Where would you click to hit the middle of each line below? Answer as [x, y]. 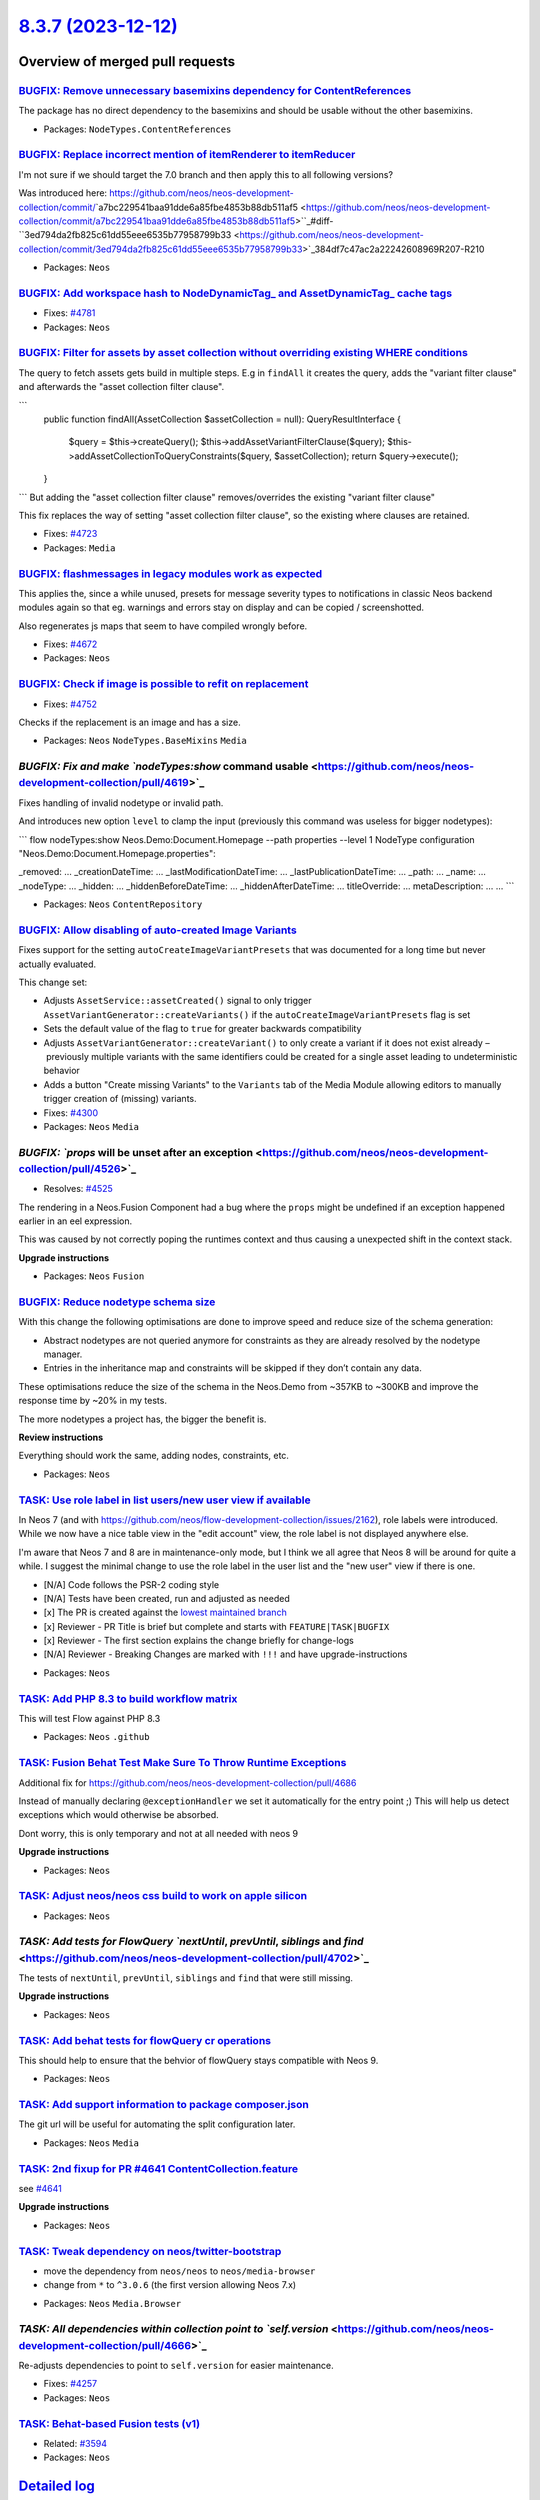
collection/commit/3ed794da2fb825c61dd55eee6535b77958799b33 [160, 249]
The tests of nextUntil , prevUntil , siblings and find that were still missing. [186, 1977]
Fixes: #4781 [69, 313]
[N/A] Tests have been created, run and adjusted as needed [166, 1598]
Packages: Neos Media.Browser [112, 2303]
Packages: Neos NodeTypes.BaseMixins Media [145, 741]
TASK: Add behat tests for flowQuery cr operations [145, 2040]
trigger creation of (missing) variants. [120, 1099]
